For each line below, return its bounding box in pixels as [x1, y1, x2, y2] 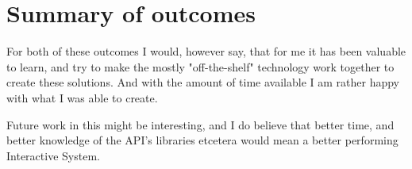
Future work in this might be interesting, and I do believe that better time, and [6, 116, 395, 133]
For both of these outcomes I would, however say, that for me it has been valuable [6, 43, 406, 60]
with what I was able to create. [6, 89, 158, 106]
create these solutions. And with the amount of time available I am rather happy [6, 74, 399, 90]
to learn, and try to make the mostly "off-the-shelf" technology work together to [6, 58, 395, 75]
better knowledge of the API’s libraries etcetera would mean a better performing [6, 132, 399, 148]
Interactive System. [6, 147, 100, 163]
